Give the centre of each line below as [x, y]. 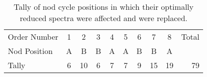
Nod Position [30, 51]
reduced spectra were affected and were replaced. [104, 18]
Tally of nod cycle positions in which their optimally [104, 7]
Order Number [33, 37]
